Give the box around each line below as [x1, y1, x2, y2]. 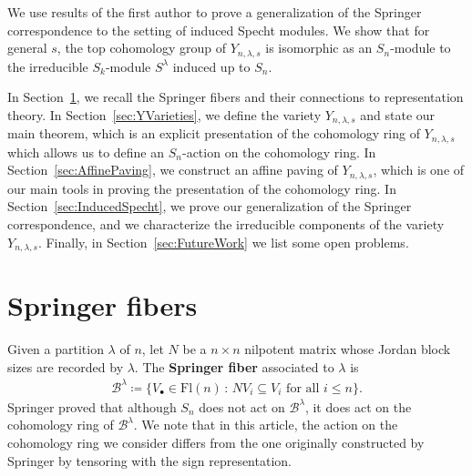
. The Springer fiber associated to [134, 357, 334, 376]
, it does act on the [304, 397, 412, 416]
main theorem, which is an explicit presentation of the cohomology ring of [7, 124, 420, 143]
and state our [360, 105, 436, 124]
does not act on [199, 397, 285, 416]
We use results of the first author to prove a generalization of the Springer [7, 3, 422, 21]
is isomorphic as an [265, 38, 373, 57]
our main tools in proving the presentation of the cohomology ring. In [7, 178, 396, 197]
